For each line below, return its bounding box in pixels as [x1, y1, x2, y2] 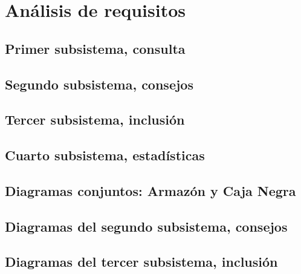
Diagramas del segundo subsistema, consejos [5, 217, 288, 235]
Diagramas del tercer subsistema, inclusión [5, 252, 278, 271]
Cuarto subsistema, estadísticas [5, 146, 205, 165]
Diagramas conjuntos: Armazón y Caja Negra [5, 181, 296, 200]
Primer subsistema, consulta [5, 39, 186, 57]
